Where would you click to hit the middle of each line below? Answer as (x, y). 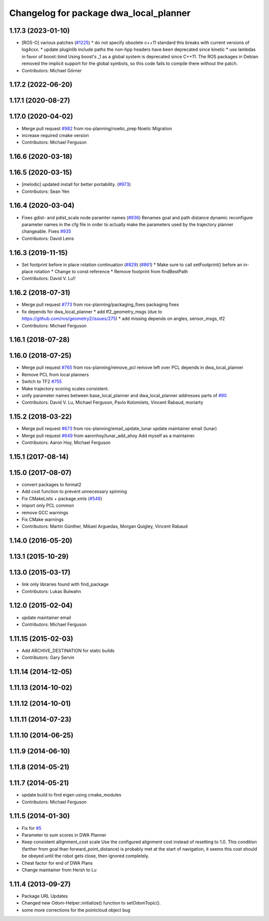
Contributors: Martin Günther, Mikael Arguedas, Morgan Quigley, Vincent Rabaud (105, 526)
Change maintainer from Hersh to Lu (59, 870)
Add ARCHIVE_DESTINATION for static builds (68, 650)
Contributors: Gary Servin (48, 657)
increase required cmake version (55, 135)
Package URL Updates (45, 896)
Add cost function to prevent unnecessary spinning (74, 491)
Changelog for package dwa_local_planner (100, 13)
